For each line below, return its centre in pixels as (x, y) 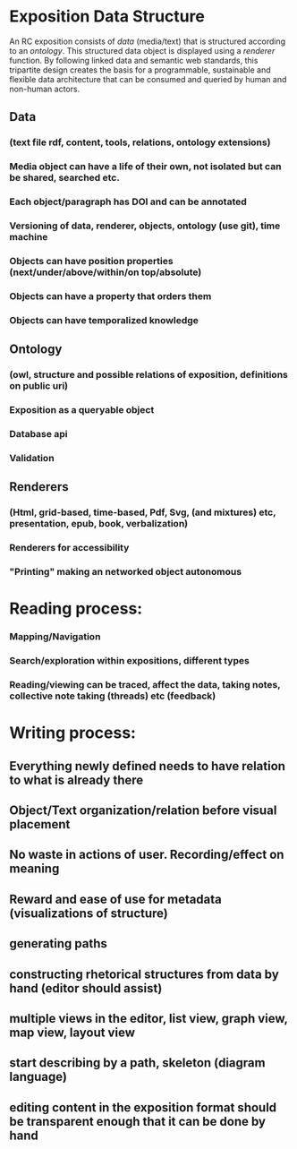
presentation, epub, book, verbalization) (99, 524)
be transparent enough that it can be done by (138, 1121)
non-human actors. (45, 89)
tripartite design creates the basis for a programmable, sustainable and (140, 70)
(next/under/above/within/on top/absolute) (106, 272)
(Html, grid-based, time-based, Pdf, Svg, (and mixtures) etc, (143, 512)
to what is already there (76, 780)
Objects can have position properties (91, 261)
